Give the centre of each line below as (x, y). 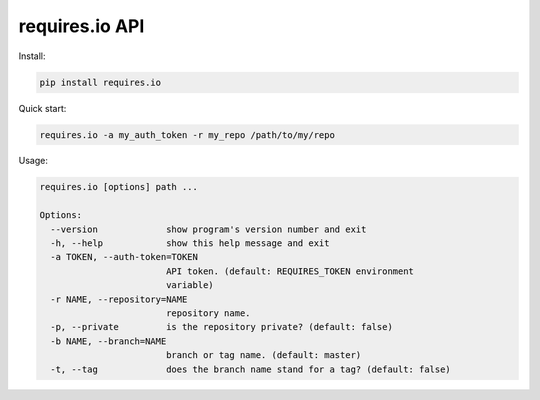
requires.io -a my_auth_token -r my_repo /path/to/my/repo (187, 134)
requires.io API (81, 26)
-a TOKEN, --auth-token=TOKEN (124, 257)
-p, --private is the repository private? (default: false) (222, 327)
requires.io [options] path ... (119, 187)
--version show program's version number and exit (208, 229)
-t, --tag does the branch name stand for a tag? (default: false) (251, 369)
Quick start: (42, 108)
